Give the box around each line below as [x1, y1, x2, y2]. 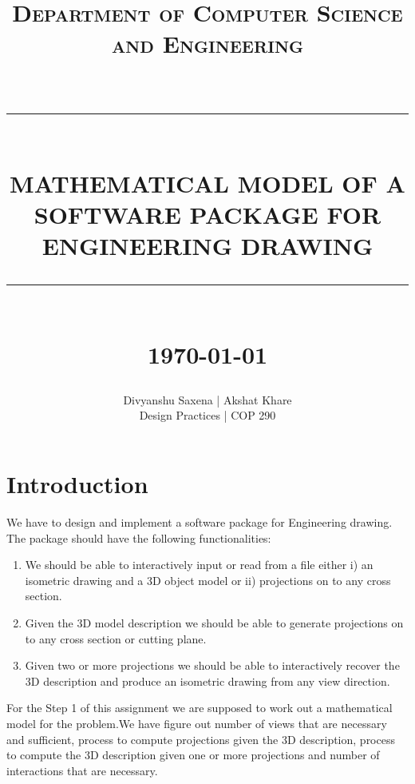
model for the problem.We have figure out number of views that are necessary [6, 714, 387, 731]
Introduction [6, 468, 148, 500]
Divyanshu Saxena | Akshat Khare [123, 391, 292, 408]
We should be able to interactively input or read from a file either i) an [25, 556, 373, 573]
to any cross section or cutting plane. [25, 630, 207, 647]
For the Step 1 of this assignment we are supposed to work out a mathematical [6, 699, 393, 716]
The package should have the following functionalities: [6, 529, 271, 546]
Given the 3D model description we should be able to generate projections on [25, 614, 404, 631]
